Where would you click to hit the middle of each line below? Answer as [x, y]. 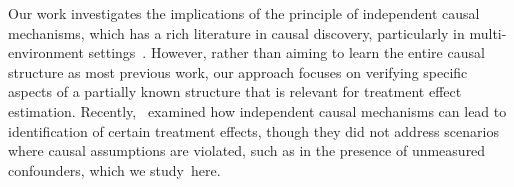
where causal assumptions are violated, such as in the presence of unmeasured [247, 150]
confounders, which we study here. [114, 169]
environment [46, 52]
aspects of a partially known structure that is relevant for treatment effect [235, 91]
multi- [488, 32]
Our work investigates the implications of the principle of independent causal [244, 13]
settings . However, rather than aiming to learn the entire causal [286, 52]
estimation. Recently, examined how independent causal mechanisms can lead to [257, 110]
